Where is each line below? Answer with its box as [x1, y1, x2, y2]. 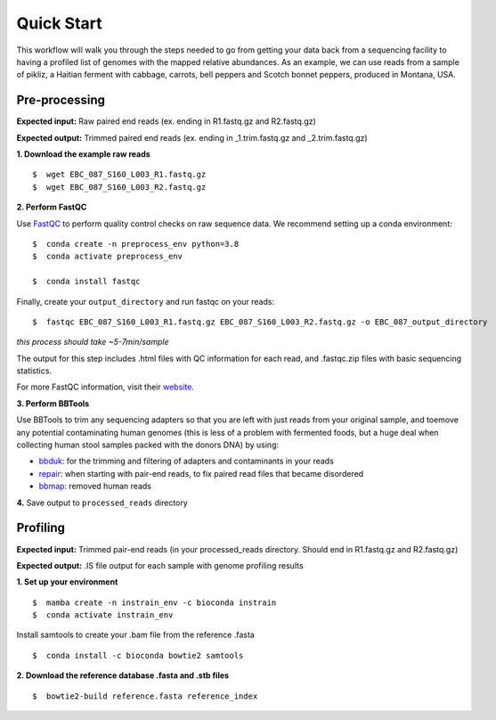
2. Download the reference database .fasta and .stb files [16, 670, 230, 681]
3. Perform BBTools [16, 397, 90, 409]
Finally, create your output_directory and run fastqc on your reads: [16, 296, 275, 307]
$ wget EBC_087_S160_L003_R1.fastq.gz [32, 169, 207, 180]
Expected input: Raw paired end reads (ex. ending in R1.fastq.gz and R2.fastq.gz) [16, 116, 316, 127]
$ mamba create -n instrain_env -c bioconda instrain [32, 597, 277, 608]
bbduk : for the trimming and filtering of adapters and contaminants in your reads [38, 455, 334, 467]
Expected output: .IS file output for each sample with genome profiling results [16, 560, 304, 570]
